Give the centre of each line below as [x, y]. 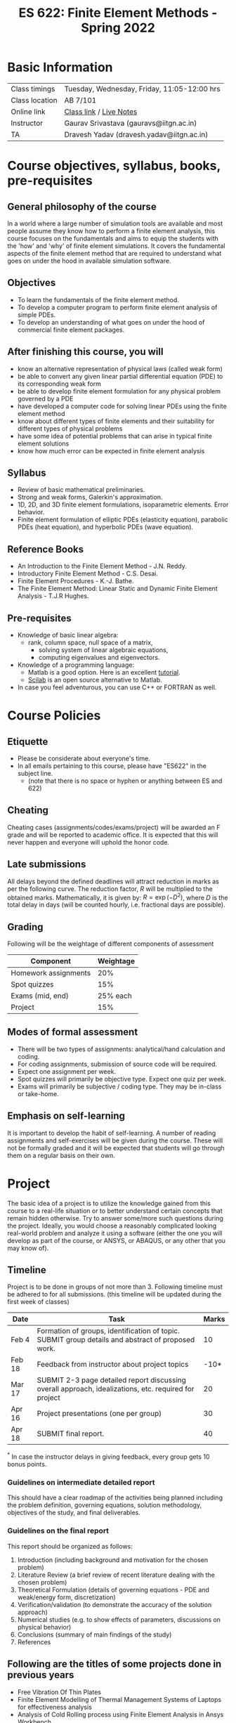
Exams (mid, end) [40, 996]
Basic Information [60, 67]
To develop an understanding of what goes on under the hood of [111, 322]
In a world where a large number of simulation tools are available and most [115, 223]
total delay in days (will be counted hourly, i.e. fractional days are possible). [117, 905]
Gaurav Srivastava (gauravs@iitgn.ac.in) [131, 123]
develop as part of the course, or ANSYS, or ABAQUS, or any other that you [117, 1240]
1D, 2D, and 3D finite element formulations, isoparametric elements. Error [123, 505]
